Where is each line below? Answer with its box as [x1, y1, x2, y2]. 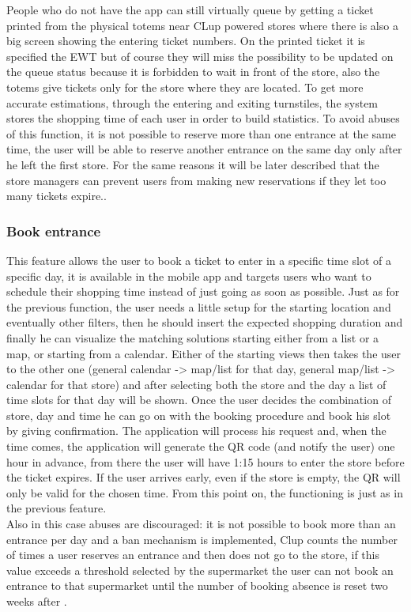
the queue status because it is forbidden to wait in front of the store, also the [6, 63, 380, 80]
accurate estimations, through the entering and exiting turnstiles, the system [6, 94, 379, 111]
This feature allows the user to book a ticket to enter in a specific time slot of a [6, 251, 391, 268]
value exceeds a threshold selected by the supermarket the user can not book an [6, 561, 394, 578]
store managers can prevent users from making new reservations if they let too [6, 172, 386, 188]
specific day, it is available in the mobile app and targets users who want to [6, 267, 371, 284]
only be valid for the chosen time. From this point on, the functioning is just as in [6, 484, 403, 501]
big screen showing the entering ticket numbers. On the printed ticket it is [6, 32, 365, 49]
